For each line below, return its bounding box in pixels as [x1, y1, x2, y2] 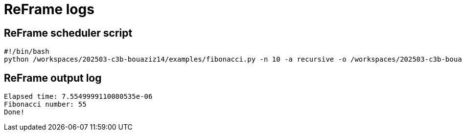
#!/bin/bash [4, 47, 49, 56]
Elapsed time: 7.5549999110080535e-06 [4, 92, 153, 101]
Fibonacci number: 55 [4, 100, 87, 109]
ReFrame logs [4, 1, 94, 18]
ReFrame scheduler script [4, 26, 133, 39]
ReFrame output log [4, 71, 102, 84]
